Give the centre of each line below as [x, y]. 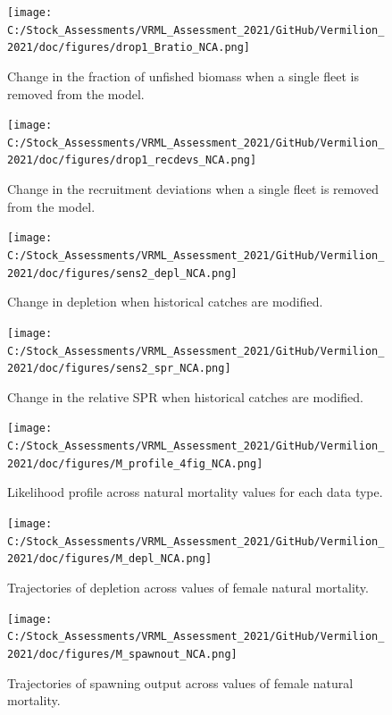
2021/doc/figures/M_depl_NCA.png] [110, 559]
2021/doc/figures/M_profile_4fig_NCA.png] [135, 463]
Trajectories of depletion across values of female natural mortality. [188, 587]
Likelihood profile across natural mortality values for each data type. [195, 492]
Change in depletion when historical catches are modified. [165, 302]
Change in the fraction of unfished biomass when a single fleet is [183, 76]
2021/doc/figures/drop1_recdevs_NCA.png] [132, 160]
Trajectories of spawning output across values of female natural [180, 682]
